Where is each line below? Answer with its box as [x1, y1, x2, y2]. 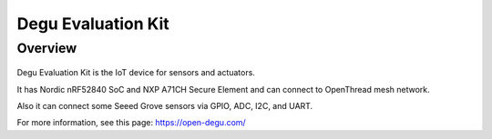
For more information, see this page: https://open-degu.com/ [16, 117, 246, 128]
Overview [16, 40, 77, 56]
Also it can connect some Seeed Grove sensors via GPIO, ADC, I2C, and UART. [16, 100, 313, 111]
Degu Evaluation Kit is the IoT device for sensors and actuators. [16, 67, 255, 78]
